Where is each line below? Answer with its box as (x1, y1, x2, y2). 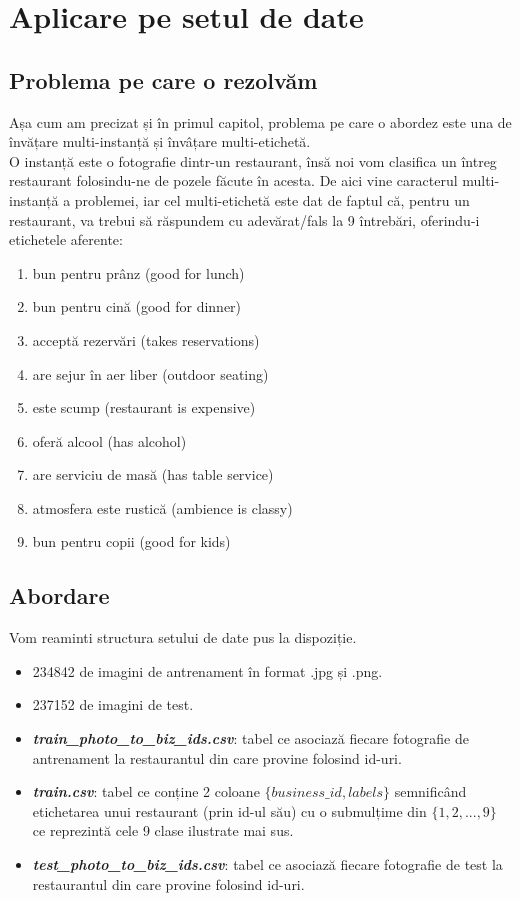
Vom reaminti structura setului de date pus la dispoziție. (9, 627, 357, 648)
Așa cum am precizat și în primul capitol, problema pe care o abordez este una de (9, 111, 512, 132)
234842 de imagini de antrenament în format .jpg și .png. (32, 660, 383, 681)
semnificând (394, 781, 467, 802)
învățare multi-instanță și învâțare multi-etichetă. (9, 131, 311, 152)
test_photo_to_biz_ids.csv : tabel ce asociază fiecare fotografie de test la (32, 854, 503, 875)
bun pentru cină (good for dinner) (32, 296, 242, 317)
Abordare (9, 580, 110, 611)
